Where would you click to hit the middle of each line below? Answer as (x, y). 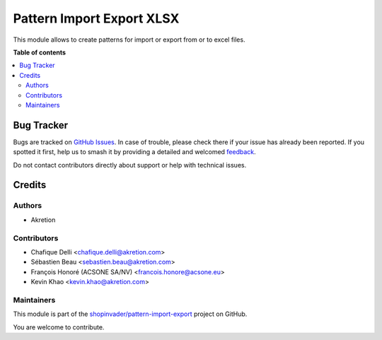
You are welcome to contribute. (59, 327)
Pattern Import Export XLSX (96, 18)
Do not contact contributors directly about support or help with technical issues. (130, 165)
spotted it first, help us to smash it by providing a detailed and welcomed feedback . (134, 152)
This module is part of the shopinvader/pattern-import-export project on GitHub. (130, 314)
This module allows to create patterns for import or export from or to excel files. (129, 40)
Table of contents (40, 52)
